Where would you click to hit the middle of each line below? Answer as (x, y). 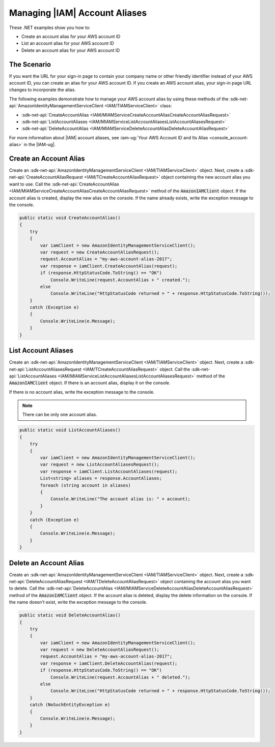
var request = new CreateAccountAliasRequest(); (100, 252)
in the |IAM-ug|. (40, 145)
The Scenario (30, 64)
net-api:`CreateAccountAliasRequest (46, 177)
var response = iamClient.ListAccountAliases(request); (109, 471)
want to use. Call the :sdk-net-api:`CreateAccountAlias (64, 184)
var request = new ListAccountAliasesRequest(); (100, 465)
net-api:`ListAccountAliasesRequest (45, 369)
